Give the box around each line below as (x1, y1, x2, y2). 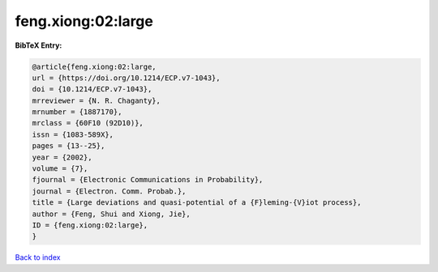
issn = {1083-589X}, (32, 130, 114, 139)
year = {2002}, (32, 152, 92, 162)
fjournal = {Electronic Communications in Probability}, (32, 175, 264, 185)
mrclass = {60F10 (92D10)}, (32, 118, 144, 128)
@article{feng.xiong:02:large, (32, 62, 157, 71)
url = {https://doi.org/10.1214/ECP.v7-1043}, (32, 73, 221, 83)
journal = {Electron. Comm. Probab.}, (32, 186, 187, 196)
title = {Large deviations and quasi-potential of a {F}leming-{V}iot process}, (32, 198, 362, 207)
